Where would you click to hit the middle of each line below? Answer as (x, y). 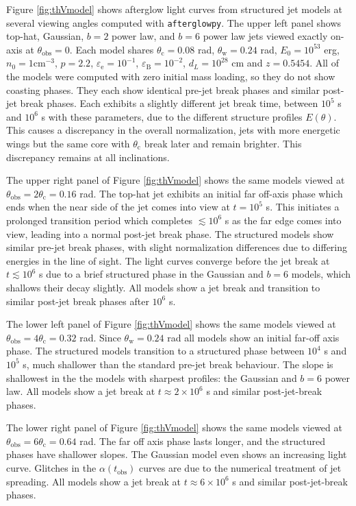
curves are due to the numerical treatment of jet (240, 468)
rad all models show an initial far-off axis (253, 337)
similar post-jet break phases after (78, 301)
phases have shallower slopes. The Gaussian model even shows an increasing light (177, 454)
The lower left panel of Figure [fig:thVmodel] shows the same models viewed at (171, 324)
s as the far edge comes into (283, 220)
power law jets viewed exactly (265, 36)
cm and (247, 63)
